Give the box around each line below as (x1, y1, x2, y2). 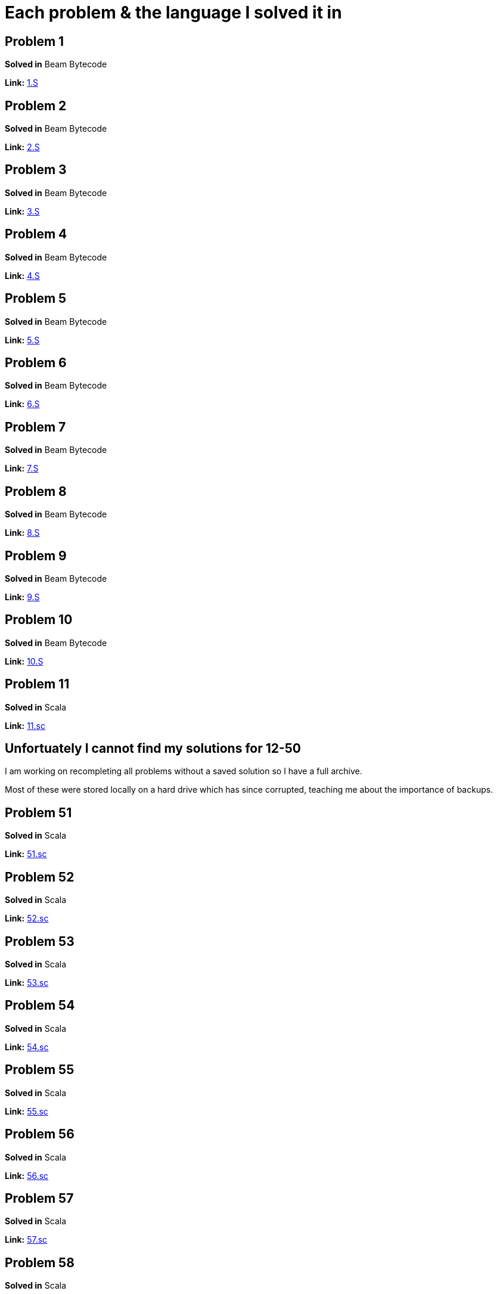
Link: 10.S (5, 656, 44, 666)
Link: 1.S (5, 77, 38, 88)
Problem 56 (5, 1127, 74, 1142)
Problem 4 (5, 226, 67, 242)
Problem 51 (5, 805, 72, 820)
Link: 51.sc (5, 849, 47, 859)
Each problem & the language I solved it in (5, 2, 342, 23)
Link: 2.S (5, 142, 40, 153)
